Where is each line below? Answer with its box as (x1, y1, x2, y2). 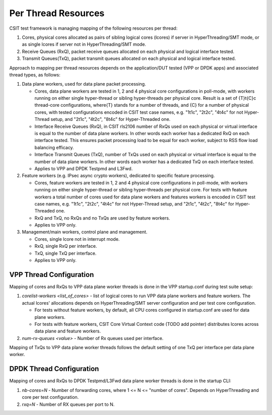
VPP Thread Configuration (9, 270, 94, 279)
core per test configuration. (22, 394, 79, 400)
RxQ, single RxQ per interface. (34, 243, 97, 249)
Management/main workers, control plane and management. (22, 229, 148, 235)
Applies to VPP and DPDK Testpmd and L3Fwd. (34, 165, 133, 171)
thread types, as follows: (9, 72, 60, 78)
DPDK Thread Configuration (9, 365, 99, 373)
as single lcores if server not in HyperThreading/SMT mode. (22, 41, 146, 47)
